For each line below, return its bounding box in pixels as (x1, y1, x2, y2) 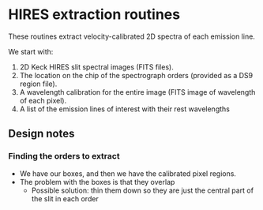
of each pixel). (19, 96, 67, 105)
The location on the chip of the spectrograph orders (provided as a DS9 (19, 70, 254, 80)
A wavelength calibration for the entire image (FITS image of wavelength (19, 87, 256, 96)
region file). (19, 79, 58, 88)
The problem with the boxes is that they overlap (19, 177, 175, 186)
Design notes (8, 127, 75, 141)
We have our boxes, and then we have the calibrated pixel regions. (19, 168, 237, 178)
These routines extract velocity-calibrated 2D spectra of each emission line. (8, 32, 255, 41)
